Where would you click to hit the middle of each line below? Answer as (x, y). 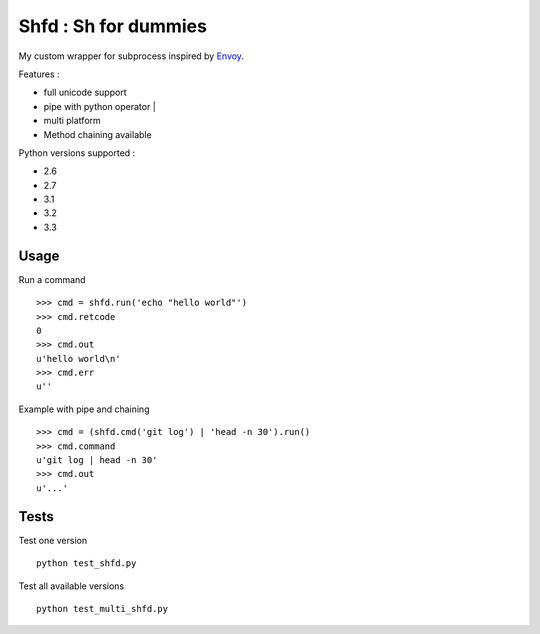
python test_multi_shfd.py (102, 608)
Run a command (52, 279)
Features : (39, 74)
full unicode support (85, 92)
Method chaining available (97, 134)
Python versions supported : (77, 152)
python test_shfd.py (86, 563)
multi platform (72, 121)
